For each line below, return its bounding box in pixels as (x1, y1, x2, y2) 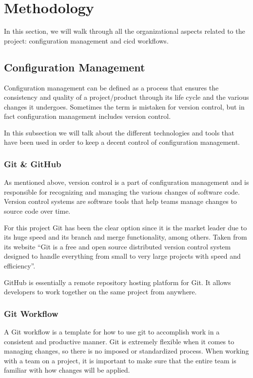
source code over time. (4, 206, 71, 216)
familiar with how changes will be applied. (4, 365, 130, 375)
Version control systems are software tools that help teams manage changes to (4, 196, 237, 206)
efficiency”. (4, 261, 36, 271)
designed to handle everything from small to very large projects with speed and (4, 251, 241, 261)
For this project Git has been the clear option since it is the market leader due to (4, 222, 247, 232)
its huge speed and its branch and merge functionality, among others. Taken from (4, 232, 247, 242)
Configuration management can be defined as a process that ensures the (4, 82, 219, 92)
